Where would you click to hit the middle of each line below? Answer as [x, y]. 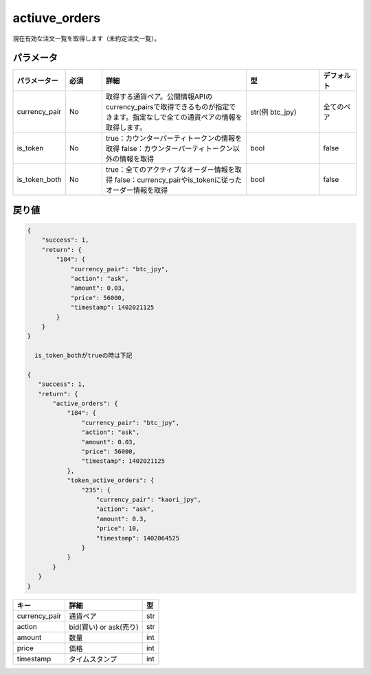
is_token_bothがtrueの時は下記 [83, 356]
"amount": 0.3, [121, 519]
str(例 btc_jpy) [273, 112]
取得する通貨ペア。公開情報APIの [159, 97]
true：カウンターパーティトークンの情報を [174, 139]
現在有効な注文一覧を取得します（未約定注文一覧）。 [87, 38]
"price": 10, [118, 528]
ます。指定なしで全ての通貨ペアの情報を [178, 117]
